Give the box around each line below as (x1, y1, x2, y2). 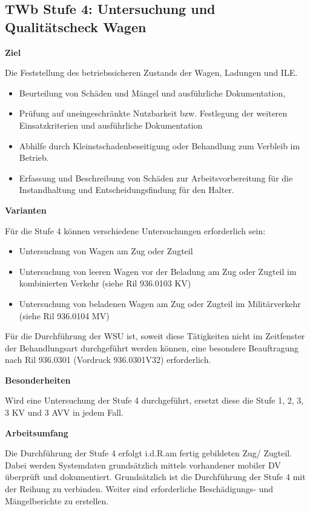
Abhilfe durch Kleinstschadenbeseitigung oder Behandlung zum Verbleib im (19, 139, 300, 152)
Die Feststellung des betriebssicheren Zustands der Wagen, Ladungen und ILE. (5, 66, 298, 79)
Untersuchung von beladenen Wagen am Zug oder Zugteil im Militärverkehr (19, 297, 301, 310)
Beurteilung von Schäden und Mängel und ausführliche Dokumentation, (19, 86, 286, 99)
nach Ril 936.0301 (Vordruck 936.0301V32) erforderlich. (5, 353, 211, 366)
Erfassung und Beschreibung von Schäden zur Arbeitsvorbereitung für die (19, 171, 293, 184)
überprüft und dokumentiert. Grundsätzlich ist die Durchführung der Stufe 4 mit (5, 470, 306, 483)
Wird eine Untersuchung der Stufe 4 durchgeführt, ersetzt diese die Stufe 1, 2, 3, (5, 394, 304, 407)
